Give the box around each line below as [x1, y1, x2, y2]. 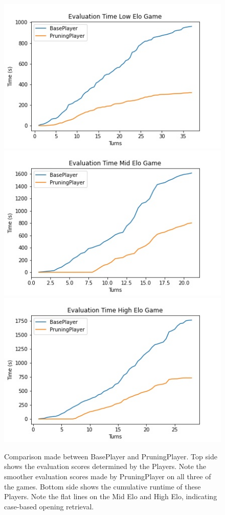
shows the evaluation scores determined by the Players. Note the [4, 461, 206, 472]
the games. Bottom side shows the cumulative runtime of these [4, 481, 201, 491]
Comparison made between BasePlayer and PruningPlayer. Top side [4, 451, 217, 461]
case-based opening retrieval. [4, 501, 94, 511]
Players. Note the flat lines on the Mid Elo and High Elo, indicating [4, 491, 217, 502]
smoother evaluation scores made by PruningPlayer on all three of [4, 471, 211, 481]
